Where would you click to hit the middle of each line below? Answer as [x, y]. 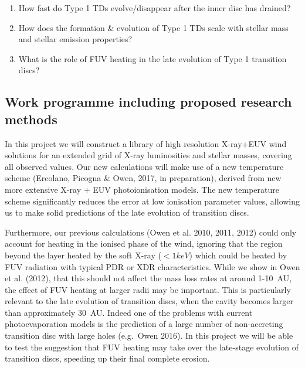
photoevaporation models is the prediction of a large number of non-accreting [144, 324]
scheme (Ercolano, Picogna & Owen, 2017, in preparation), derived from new [143, 178]
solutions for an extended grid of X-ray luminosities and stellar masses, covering [148, 155]
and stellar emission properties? [75, 39]
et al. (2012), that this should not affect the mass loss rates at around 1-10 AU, [148, 278]
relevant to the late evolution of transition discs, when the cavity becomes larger [149, 301]
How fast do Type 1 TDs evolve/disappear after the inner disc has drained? [155, 8]
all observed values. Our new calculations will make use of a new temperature [144, 166]
